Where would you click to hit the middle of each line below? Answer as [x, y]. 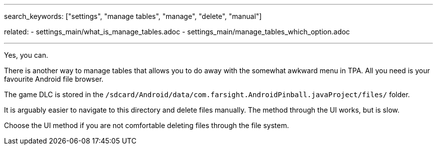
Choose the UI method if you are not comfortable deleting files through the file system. [147, 125]
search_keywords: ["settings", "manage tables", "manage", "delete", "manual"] [133, 16]
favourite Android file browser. [54, 79]
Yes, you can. [26, 55]
